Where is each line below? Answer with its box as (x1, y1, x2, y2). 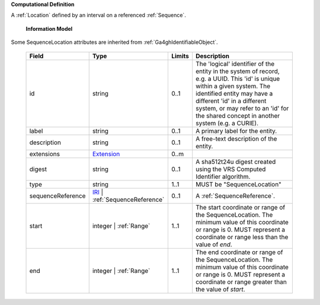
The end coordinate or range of (196, 248, 283, 256)
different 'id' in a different (196, 97, 267, 105)
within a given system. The (196, 82, 271, 90)
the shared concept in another (196, 112, 280, 120)
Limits (171, 52, 189, 60)
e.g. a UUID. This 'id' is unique (196, 74, 280, 82)
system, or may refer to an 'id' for (196, 104, 289, 112)
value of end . (196, 240, 232, 249)
